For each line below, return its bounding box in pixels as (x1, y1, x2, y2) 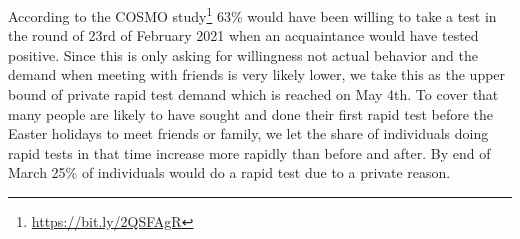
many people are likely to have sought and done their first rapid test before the (8, 103, 493, 124)
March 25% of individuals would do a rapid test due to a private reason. (8, 162, 451, 183)
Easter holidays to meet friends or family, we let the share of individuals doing (8, 123, 489, 144)
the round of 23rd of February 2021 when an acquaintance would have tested (8, 25, 479, 46)
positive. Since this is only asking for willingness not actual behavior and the (8, 44, 478, 65)
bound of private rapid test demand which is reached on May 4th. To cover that (8, 84, 499, 105)
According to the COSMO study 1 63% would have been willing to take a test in (8, 3, 497, 26)
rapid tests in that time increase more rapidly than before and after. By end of (8, 142, 491, 163)
